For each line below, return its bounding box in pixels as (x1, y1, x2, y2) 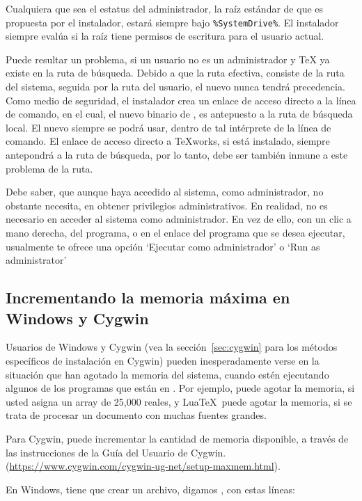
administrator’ (6, 253, 67, 267)
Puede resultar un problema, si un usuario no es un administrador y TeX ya (6, 51, 330, 66)
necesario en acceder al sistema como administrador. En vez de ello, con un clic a (6, 212, 352, 226)
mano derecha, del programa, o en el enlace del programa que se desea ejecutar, (6, 225, 345, 239)
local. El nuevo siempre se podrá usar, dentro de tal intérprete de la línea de (6, 120, 331, 134)
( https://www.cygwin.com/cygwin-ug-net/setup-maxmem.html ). (6, 459, 281, 473)
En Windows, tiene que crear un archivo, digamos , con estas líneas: (6, 482, 296, 496)
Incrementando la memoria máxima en (6, 287, 290, 308)
